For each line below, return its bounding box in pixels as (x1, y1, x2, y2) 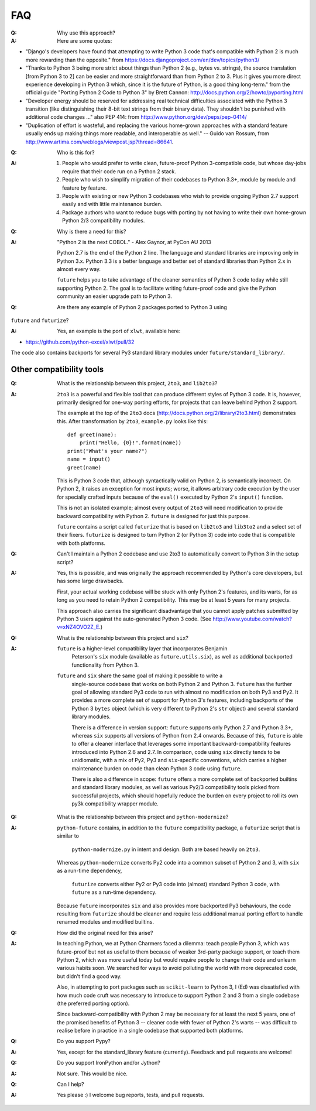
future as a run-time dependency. (71, 889, 157, 896)
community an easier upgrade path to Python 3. (57, 293, 173, 300)
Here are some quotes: (57, 37, 112, 44)
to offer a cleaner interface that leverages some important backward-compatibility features (71, 740, 291, 747)
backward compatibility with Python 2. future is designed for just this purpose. (57, 512, 250, 519)
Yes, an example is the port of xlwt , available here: (57, 328, 181, 335)
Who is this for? (57, 149, 95, 156)
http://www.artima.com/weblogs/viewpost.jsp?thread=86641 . (25, 138, 174, 145)
